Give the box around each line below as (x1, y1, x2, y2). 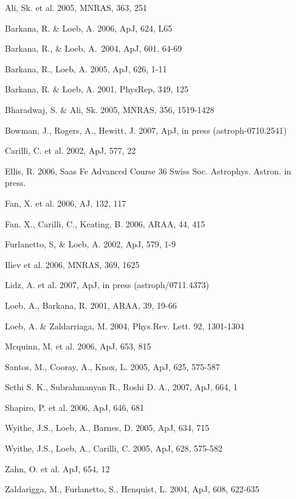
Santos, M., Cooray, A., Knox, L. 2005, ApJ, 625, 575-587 (5, 360, 220, 373)
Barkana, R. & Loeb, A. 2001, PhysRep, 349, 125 (5, 83, 189, 95)
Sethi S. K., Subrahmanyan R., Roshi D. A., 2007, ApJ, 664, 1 (5, 380, 238, 393)
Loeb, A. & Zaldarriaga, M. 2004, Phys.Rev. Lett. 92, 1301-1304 (5, 319, 244, 332)
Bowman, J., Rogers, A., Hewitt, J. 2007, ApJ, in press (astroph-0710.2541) (5, 123, 287, 136)
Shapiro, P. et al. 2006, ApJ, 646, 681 (5, 401, 145, 413)
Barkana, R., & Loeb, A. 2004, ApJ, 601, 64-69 (5, 42, 182, 55)
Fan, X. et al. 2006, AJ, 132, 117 (5, 196, 126, 209)
